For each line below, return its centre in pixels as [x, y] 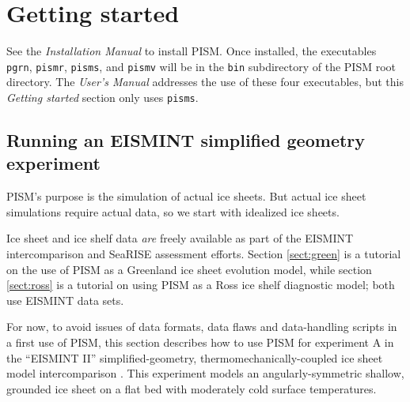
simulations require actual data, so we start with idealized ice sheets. [173, 211]
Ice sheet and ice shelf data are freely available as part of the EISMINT [180, 238]
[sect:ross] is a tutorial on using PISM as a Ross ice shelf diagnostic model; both [201, 285]
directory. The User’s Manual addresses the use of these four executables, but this [205, 82]
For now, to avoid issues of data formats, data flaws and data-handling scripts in [202, 327]
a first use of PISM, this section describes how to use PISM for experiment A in [200, 342]
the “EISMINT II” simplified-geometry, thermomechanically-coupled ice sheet [195, 357]
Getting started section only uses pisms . [102, 97]
